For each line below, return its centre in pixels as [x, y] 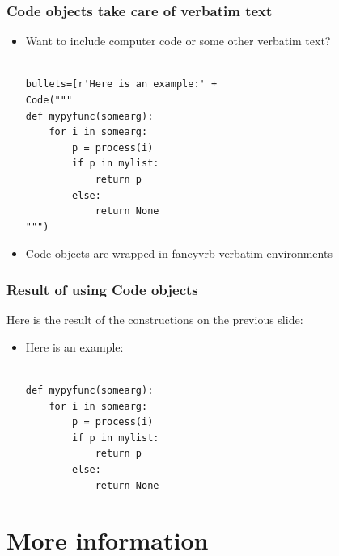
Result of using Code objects [102, 289]
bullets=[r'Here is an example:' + [121, 84]
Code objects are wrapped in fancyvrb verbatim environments [179, 253]
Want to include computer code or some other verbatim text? [178, 41]
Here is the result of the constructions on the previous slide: [155, 320]
